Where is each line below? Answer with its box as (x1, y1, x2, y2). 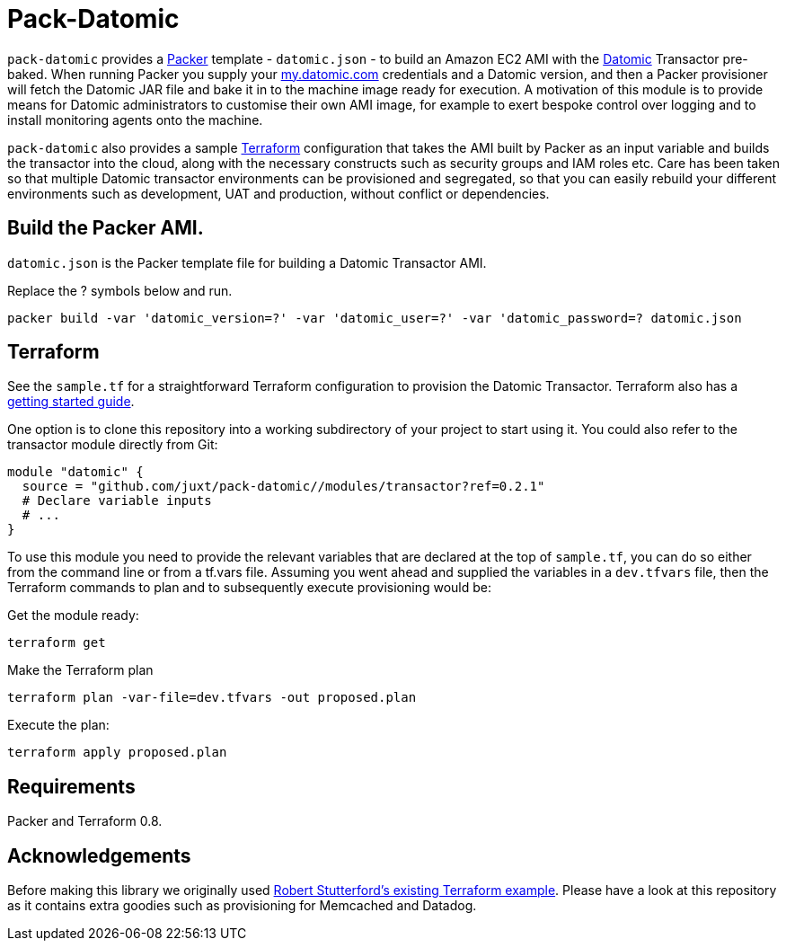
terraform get (7, 635, 106, 651)
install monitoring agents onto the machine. (7, 111, 263, 128)
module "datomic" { (7, 465, 144, 480)
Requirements (7, 775, 136, 798)
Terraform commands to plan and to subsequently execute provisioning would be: (7, 580, 492, 596)
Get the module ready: (7, 607, 139, 624)
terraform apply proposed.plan (7, 745, 227, 760)
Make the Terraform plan (7, 662, 154, 678)
